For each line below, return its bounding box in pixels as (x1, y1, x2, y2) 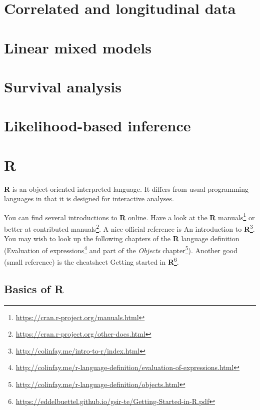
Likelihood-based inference (4, 115, 191, 136)
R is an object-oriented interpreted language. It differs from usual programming (4, 183, 249, 194)
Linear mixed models (4, 37, 151, 57)
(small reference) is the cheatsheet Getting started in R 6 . (4, 255, 179, 267)
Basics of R (4, 281, 64, 296)
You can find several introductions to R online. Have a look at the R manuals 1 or (4, 210, 255, 222)
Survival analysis (4, 76, 121, 96)
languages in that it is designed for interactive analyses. (4, 193, 174, 204)
